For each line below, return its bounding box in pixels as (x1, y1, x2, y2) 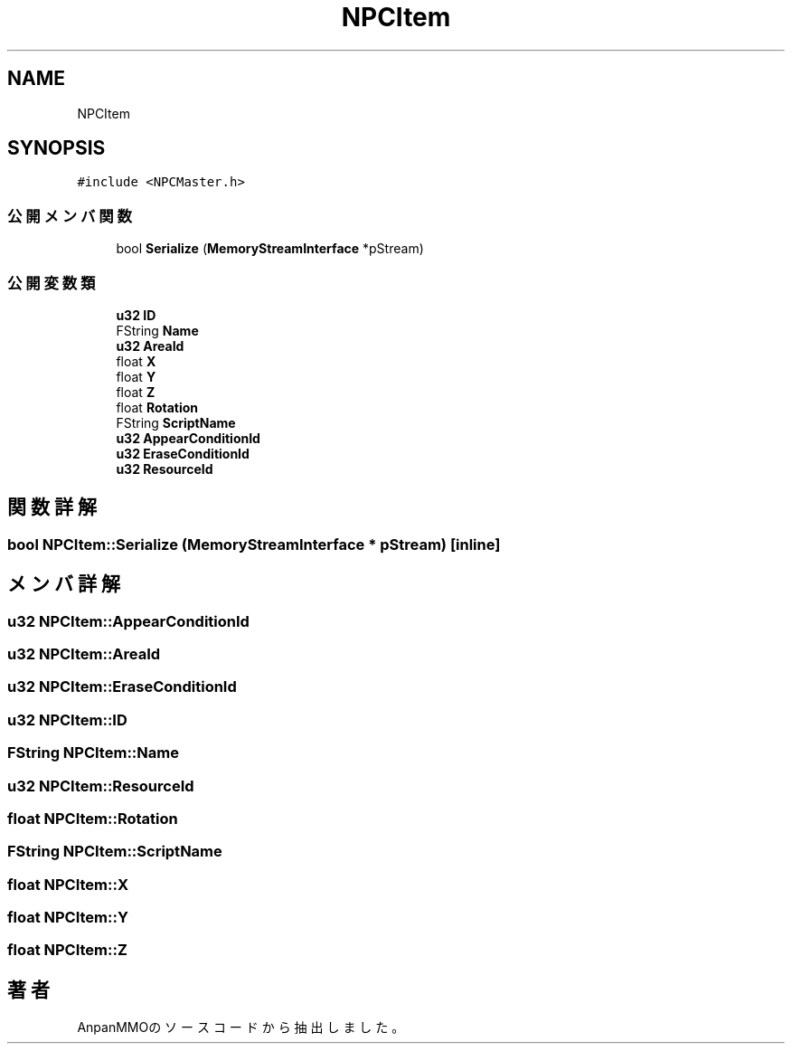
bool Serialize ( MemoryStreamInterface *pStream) (116, 241, 424, 257)
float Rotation (116, 399, 199, 415)
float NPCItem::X (7, 875, 129, 894)
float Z (116, 383, 156, 400)
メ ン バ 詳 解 (7, 573, 120, 596)
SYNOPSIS (7, 137, 106, 160)
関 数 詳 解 (7, 496, 97, 519)
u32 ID (116, 307, 156, 323)
